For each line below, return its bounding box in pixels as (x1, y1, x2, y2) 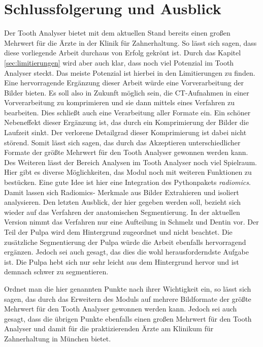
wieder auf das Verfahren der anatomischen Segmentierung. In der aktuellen (4, 206, 240, 217)
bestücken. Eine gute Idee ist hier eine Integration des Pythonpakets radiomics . (4, 177, 251, 187)
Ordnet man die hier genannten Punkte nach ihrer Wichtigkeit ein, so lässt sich (4, 283, 251, 294)
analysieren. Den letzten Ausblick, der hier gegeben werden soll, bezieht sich (4, 197, 241, 207)
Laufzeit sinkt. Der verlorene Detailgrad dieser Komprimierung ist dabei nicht (4, 127, 247, 138)
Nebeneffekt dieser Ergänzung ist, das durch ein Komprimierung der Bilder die (4, 117, 249, 128)
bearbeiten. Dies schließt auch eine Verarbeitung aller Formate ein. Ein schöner (4, 107, 251, 117)
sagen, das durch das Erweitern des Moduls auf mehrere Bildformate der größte (4, 293, 251, 304)
